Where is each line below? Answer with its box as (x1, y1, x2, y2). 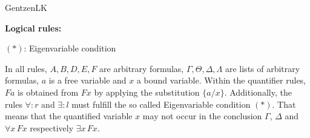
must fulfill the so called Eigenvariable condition (71, 97, 251, 110)
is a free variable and (48, 74, 127, 87)
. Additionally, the (224, 85, 292, 98)
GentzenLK (5, 1, 47, 13)
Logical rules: (5, 21, 62, 34)
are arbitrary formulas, (99, 62, 184, 74)
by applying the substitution (94, 85, 200, 98)
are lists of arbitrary (225, 62, 300, 74)
